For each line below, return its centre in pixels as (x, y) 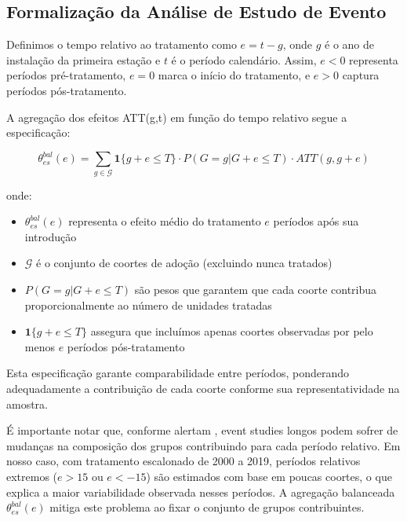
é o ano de (349, 44)
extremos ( (32, 476)
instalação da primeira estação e (84, 59)
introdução (51, 236)
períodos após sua (316, 221)
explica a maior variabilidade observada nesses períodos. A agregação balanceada (201, 492)
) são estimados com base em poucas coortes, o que (269, 476)
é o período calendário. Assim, (244, 59)
